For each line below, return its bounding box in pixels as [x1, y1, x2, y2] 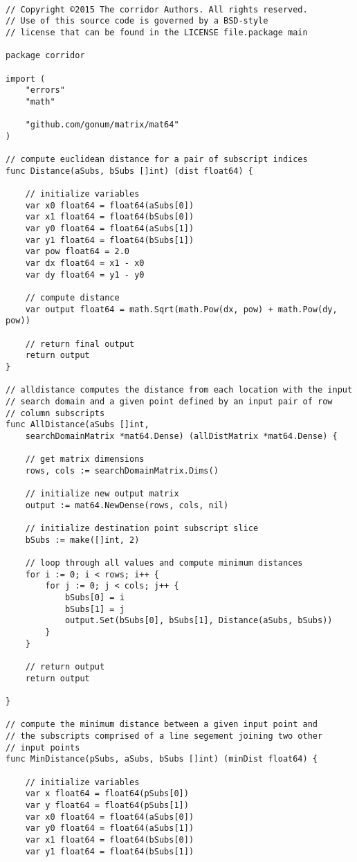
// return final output [25, 339, 135, 349]
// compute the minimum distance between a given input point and [6, 719, 318, 730]
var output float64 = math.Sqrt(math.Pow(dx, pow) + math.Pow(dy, [25, 304, 338, 314]
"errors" [25, 85, 65, 96]
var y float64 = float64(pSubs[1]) [25, 800, 189, 810]
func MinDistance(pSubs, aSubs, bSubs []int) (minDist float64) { [6, 754, 318, 764]
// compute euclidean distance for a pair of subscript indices [6, 154, 308, 165]
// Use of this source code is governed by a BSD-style [6, 16, 268, 26]
